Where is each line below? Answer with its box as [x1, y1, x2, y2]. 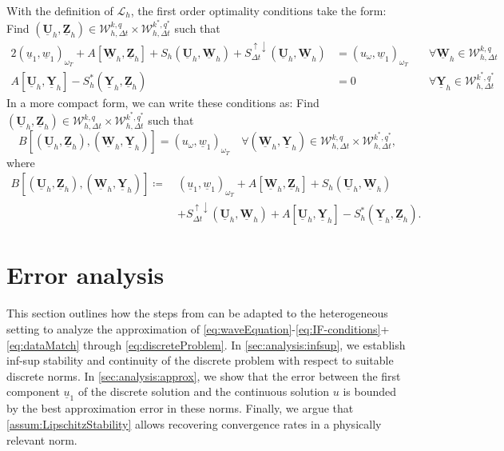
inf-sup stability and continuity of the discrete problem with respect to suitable [6, 352, 394, 369]
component [6, 383, 60, 400]
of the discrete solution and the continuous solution [77, 383, 330, 400]
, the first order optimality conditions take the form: [130, 2, 387, 18]
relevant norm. [6, 431, 77, 448]
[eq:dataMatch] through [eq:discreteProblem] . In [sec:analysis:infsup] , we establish [6, 336, 406, 353]
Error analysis [6, 258, 165, 291]
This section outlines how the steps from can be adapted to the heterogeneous [6, 305, 388, 321]
